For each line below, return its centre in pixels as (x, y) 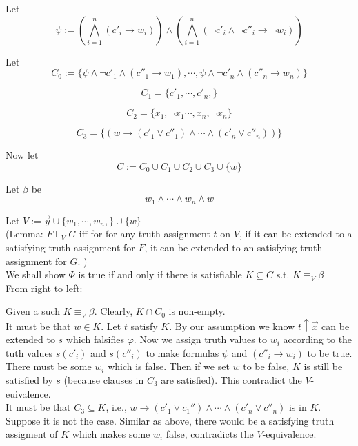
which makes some (111, 434)
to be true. (330, 352)
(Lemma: (24, 234)
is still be (323, 366)
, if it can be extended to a (296, 234)
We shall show (36, 274)
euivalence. (28, 393)
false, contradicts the (210, 434)
